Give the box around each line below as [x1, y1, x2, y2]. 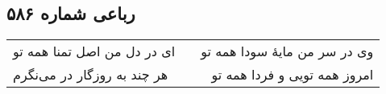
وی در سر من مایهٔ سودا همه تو [201, 42, 374, 61]
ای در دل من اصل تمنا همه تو [13, 42, 176, 61]
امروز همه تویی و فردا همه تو [211, 65, 374, 84]
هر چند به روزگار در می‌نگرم [13, 65, 168, 84]
